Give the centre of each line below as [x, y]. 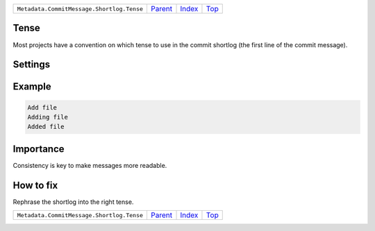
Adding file [48, 117]
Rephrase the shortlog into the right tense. [73, 202]
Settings [32, 65]
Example [32, 87]
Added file [46, 127]
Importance [39, 149]
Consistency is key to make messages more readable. [90, 165]
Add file [42, 107]
